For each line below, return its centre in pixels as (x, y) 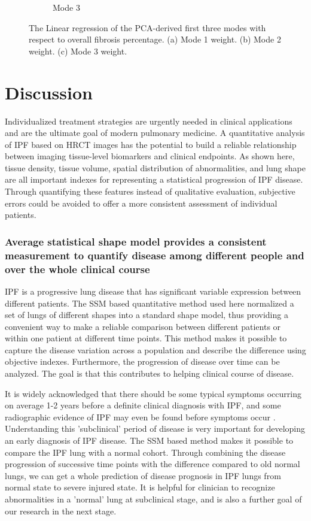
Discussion (49, 92)
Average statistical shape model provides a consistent (136, 241)
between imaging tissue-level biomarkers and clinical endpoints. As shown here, (150, 156)
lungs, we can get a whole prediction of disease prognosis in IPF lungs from (143, 475)
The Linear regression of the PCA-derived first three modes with (147, 27)
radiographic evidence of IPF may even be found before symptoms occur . (140, 417)
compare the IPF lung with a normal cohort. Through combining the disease (145, 452)
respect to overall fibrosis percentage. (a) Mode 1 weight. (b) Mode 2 (155, 39)
